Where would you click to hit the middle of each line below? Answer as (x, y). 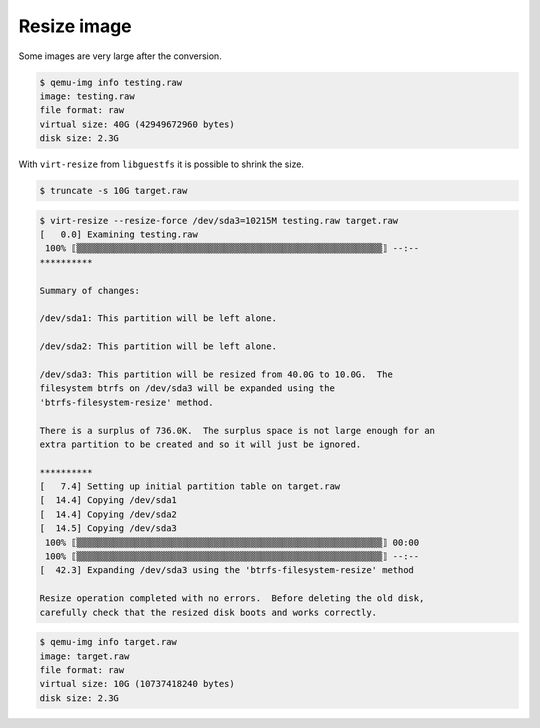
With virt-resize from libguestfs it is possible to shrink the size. (161, 164)
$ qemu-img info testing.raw (111, 82)
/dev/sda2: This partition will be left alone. (158, 346)
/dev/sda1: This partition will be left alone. (158, 318)
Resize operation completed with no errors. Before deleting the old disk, (232, 598)
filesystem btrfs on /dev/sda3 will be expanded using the (187, 388)
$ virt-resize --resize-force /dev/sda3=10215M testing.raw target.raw (219, 220)
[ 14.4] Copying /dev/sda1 (108, 500)
